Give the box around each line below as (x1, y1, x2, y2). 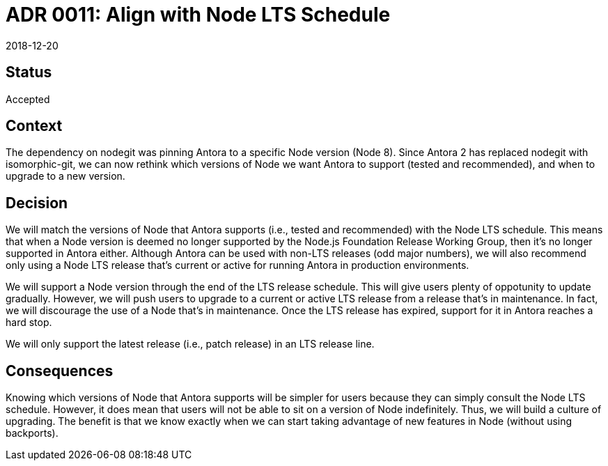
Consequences (6, 362, 114, 380)
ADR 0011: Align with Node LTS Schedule (6, 3, 391, 26)
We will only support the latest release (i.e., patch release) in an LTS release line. (6, 338, 375, 350)
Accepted (6, 93, 50, 105)
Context (6, 117, 63, 135)
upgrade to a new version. (6, 170, 125, 182)
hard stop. (6, 316, 52, 329)
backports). (6, 427, 59, 440)
